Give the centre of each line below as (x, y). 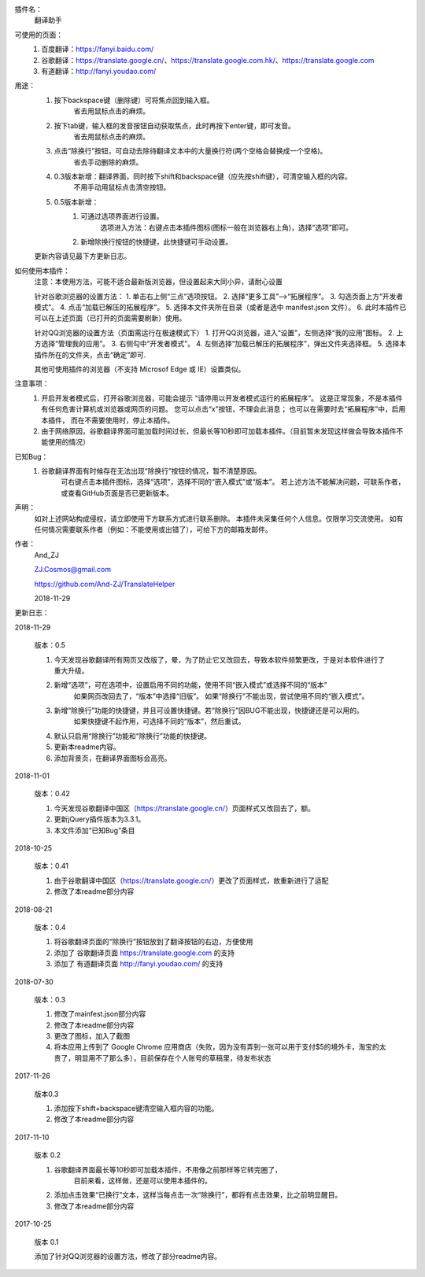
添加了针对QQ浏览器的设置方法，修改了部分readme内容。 (128, 1256)
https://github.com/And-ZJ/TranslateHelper (105, 584)
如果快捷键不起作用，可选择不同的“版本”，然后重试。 (159, 722)
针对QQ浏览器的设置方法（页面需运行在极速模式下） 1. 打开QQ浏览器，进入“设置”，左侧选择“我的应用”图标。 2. (214, 332)
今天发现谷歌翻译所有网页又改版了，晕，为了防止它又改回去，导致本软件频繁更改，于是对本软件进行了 (219, 659)
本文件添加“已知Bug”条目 (94, 830)
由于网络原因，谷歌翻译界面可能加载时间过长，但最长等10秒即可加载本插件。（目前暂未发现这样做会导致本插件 (219, 431)
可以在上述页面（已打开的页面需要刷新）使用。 (110, 318)
